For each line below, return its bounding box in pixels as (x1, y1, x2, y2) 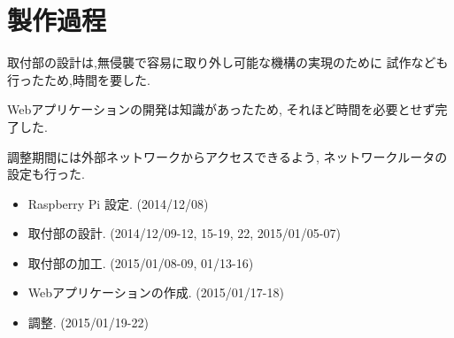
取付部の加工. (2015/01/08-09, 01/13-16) (27, 253, 254, 272)
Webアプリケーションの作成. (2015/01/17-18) (27, 283, 284, 302)
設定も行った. (7, 165, 85, 183)
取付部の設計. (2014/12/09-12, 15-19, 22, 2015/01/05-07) (27, 224, 341, 242)
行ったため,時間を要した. (7, 70, 150, 88)
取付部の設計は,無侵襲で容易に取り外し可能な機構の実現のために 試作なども (7, 53, 449, 72)
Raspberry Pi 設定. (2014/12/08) (27, 194, 209, 212)
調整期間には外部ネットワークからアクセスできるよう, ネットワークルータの (7, 147, 448, 165)
